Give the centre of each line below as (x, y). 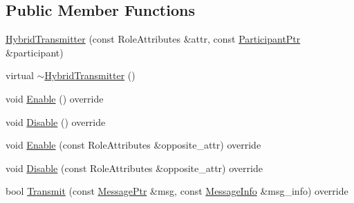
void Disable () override (56, 121)
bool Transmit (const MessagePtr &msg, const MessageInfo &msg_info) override (177, 191)
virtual (20, 75)
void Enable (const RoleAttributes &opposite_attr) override (133, 145)
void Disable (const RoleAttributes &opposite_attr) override (134, 168)
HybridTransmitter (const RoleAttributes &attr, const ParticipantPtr (153, 39)
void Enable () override (55, 98)
